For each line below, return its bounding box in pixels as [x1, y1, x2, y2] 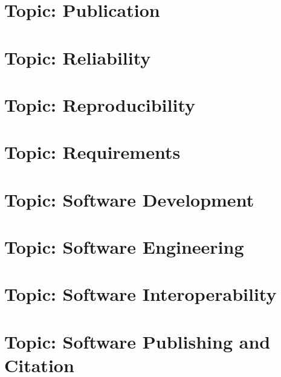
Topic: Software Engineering [4, 234, 244, 259]
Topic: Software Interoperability [4, 282, 277, 306]
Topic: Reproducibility [4, 92, 196, 117]
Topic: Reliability [4, 45, 151, 69]
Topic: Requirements [4, 140, 181, 164]
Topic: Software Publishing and [4, 329, 271, 353]
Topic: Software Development [4, 187, 254, 211]
